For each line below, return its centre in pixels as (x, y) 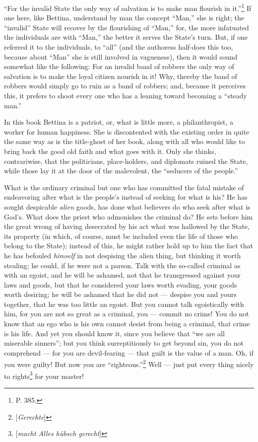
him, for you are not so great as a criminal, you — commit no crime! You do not (127, 314)
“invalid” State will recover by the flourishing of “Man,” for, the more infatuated (127, 27)
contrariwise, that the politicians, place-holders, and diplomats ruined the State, (126, 161)
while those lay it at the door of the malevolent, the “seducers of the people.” (121, 171)
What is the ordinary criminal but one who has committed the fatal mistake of (124, 187)
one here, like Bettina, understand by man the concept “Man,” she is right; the (124, 18)
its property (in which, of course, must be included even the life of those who (121, 236)
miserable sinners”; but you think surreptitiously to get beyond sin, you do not (124, 343)
